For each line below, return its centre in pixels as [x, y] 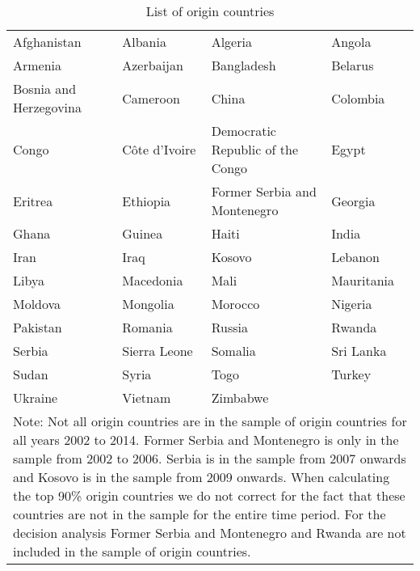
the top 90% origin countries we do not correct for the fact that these [209, 495]
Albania [144, 42]
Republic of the [255, 149]
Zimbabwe [240, 398]
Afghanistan [47, 42]
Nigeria [352, 304]
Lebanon [355, 257]
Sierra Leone [157, 351]
